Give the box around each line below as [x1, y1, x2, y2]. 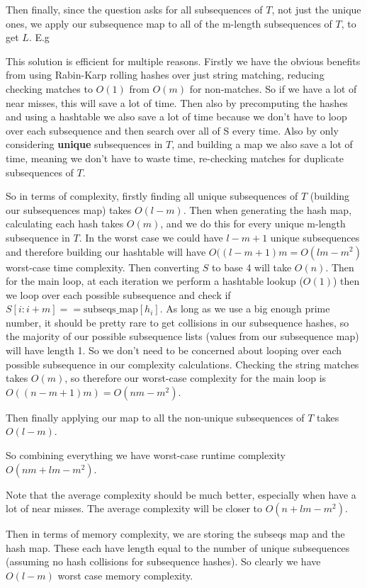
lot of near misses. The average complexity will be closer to [6, 501, 263, 516]
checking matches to [6, 81, 93, 96]
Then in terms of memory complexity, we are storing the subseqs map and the [6, 526, 345, 541]
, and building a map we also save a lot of [171, 137, 353, 152]
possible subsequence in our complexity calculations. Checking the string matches [6, 356, 359, 371]
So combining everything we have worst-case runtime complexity [6, 448, 286, 463]
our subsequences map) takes [6, 202, 132, 217]
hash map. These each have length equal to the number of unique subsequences [6, 540, 350, 555]
